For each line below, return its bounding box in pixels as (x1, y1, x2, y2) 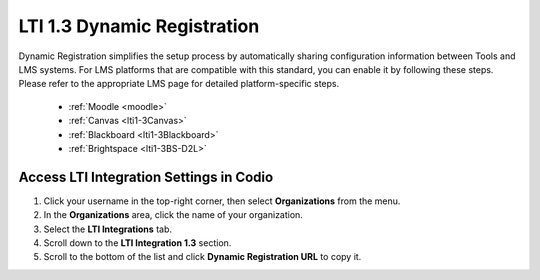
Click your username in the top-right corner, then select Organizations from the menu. (43, 195, 401, 207)
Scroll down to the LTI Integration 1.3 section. (43, 236, 232, 249)
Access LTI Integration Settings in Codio (18, 168, 274, 185)
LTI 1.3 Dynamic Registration (18, 15, 260, 37)
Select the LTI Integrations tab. (43, 223, 172, 235)
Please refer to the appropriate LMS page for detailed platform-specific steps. (18, 78, 340, 90)
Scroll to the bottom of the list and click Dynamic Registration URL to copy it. (43, 251, 362, 263)
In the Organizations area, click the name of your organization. (43, 209, 304, 221)
